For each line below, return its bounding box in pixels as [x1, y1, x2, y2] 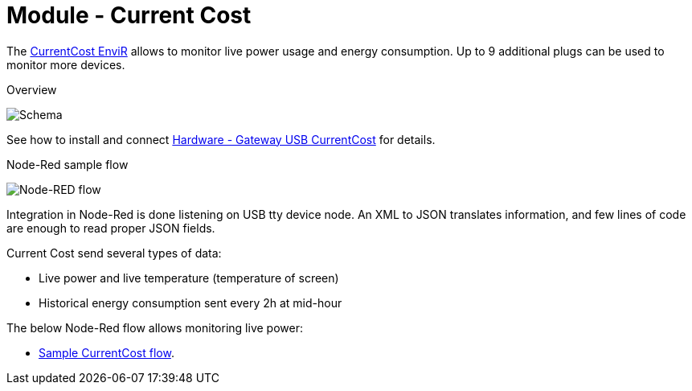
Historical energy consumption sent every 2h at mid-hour [39, 295, 342, 310]
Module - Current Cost [6, 2, 252, 29]
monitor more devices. [6, 57, 125, 72]
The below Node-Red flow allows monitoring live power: [6, 320, 303, 335]
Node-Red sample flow [6, 157, 129, 171]
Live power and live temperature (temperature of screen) [39, 270, 339, 285]
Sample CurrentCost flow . [39, 345, 174, 360]
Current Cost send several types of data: [6, 245, 222, 260]
